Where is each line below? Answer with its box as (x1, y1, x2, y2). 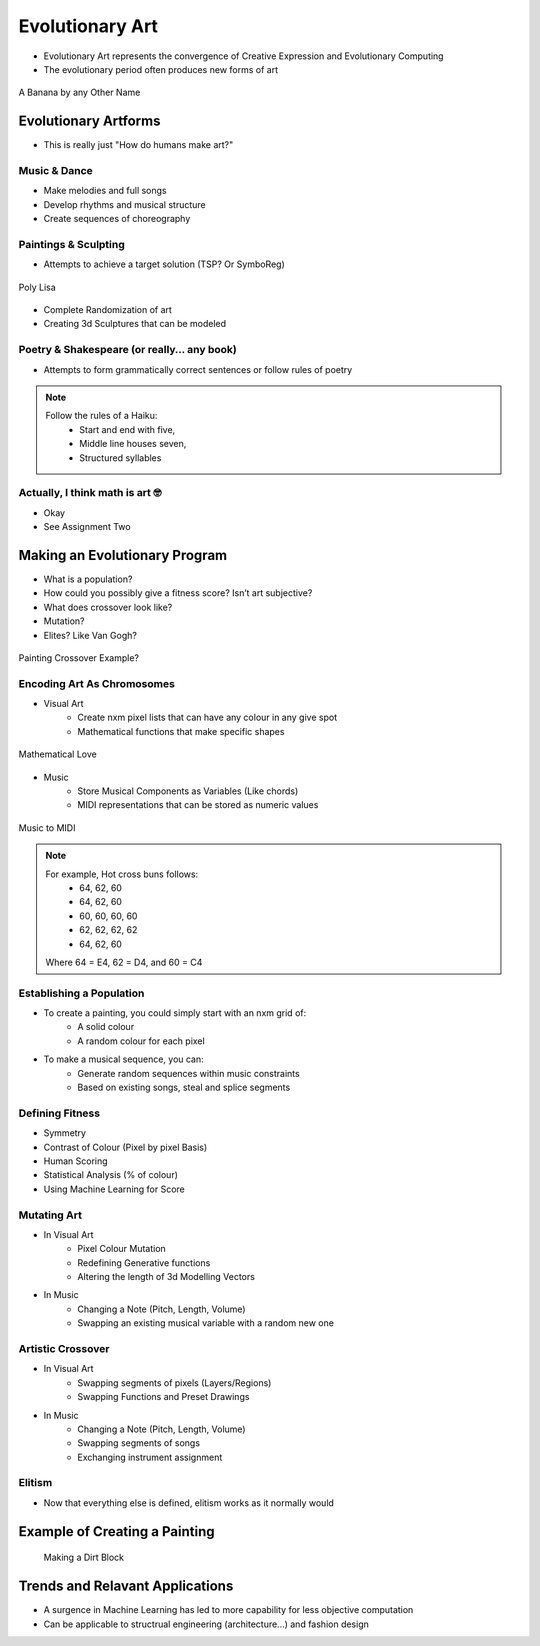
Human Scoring (43, 1155, 109, 1167)
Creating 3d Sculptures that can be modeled (43, 318, 227, 330)
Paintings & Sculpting (18, 237, 125, 251)
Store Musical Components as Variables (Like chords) (77, 785, 299, 797)
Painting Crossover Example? (18, 651, 140, 664)
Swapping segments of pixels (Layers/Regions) (77, 1376, 272, 1389)
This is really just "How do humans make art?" (43, 139, 234, 151)
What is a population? (43, 573, 133, 585)
